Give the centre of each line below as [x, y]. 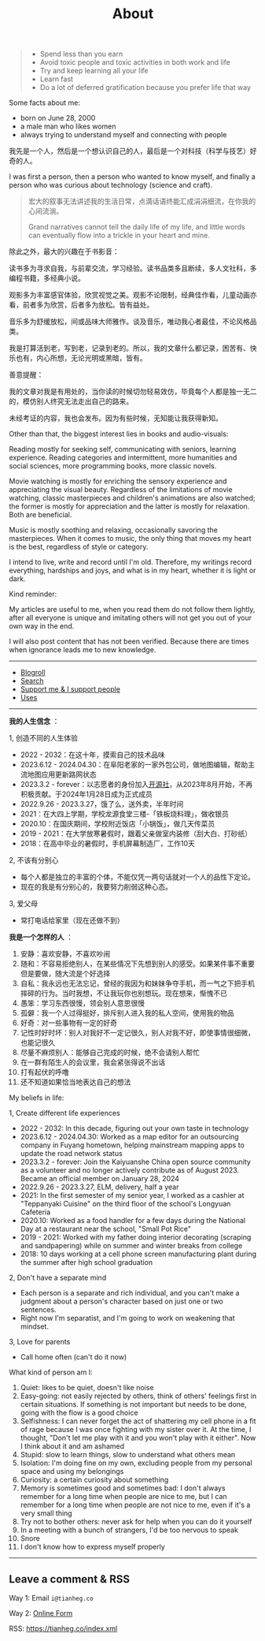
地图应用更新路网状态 [62, 774]
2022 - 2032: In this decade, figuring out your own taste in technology [134, 1128]
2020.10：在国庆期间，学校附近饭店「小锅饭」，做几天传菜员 [118, 824]
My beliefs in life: [37, 1098]
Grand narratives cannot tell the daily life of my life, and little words [137, 227]
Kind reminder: [33, 594]
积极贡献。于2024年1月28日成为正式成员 [86, 794]
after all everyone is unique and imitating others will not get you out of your [131, 618]
